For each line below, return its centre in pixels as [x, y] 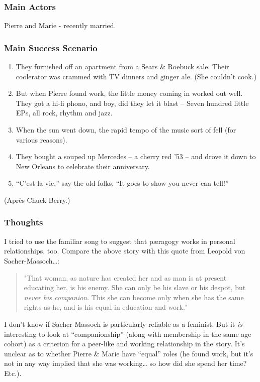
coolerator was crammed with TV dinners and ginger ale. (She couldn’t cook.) [136, 76]
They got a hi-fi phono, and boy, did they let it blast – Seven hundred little [132, 103]
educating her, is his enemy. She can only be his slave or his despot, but [135, 287]
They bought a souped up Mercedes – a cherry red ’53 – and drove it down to [136, 156]
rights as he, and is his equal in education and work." [106, 307]
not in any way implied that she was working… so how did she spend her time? [125, 363]
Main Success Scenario [51, 47]
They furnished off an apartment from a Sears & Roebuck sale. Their [122, 67]
